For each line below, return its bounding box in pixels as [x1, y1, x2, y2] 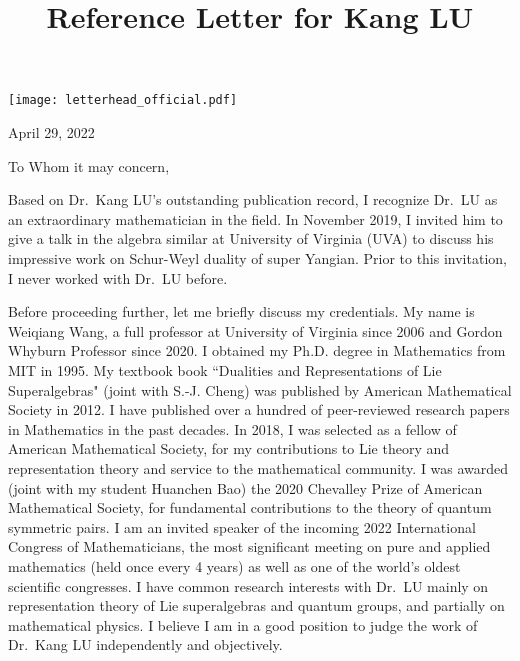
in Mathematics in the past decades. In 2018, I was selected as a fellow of [8, 418, 457, 439]
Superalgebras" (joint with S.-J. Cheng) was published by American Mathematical [8, 379, 512, 400]
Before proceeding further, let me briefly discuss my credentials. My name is [8, 301, 475, 322]
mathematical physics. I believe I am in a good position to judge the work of [8, 614, 478, 635]
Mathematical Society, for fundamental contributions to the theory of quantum [8, 497, 492, 518]
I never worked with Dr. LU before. [8, 267, 228, 288]
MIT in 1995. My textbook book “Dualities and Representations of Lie [8, 359, 442, 380]
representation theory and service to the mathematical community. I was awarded [8, 457, 509, 478]
